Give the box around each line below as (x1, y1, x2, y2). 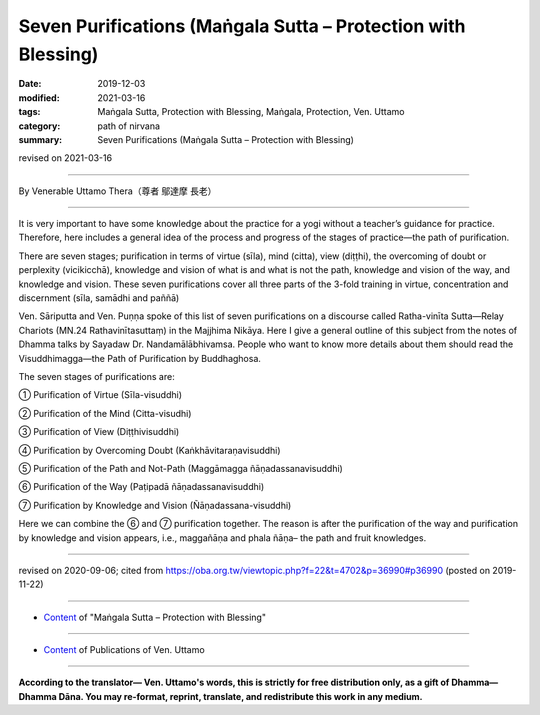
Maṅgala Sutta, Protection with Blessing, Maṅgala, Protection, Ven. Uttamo (97, 106, 405, 118)
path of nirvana (97, 120, 160, 132)
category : (18, 120, 61, 132)
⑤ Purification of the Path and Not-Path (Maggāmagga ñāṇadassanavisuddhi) (18, 462, 344, 474)
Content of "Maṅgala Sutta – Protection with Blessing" (43, 611, 267, 623)
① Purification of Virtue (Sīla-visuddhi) (18, 389, 183, 401)
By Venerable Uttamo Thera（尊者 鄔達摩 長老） (18, 185, 217, 197)
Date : (18, 78, 42, 90)
